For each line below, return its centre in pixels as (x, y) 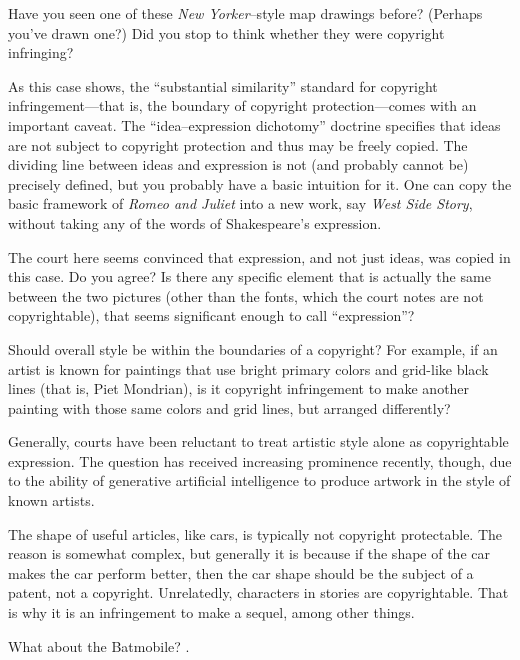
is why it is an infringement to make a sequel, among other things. (211, 612)
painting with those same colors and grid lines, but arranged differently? (229, 407)
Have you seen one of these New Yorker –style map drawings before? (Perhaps (245, 13)
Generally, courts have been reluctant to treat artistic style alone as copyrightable (258, 441)
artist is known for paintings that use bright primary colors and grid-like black (248, 368)
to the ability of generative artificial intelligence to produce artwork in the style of (259, 480)
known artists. (51, 500)
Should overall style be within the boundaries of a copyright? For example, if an (253, 348)
